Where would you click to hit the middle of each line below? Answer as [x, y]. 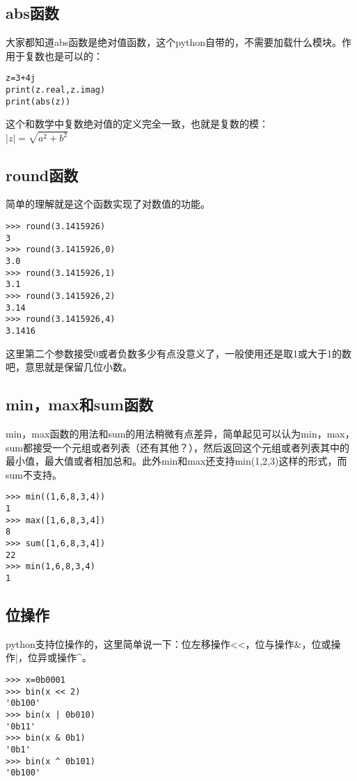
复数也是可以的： [64, 55]
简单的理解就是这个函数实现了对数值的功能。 [108, 204]
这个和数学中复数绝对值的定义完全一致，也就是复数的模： [137, 124]
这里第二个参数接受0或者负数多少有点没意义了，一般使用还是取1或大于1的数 [178, 353]
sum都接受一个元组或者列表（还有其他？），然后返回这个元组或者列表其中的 [177, 447]
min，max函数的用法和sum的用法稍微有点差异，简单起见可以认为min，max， [180, 433]
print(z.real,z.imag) [56, 90]
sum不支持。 [34, 474]
